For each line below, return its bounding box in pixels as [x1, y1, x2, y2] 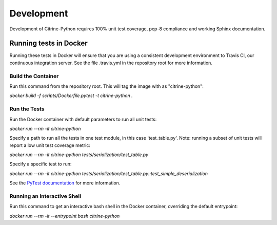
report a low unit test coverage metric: [9, 142, 91, 148]
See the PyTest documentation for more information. [9, 180, 121, 186]
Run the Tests [9, 105, 45, 113]
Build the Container [9, 72, 59, 80]
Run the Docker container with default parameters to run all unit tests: [9, 116, 157, 122]
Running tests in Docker [9, 39, 88, 48]
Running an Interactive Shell [9, 193, 82, 200]
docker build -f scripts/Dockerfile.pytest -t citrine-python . [9, 92, 133, 99]
